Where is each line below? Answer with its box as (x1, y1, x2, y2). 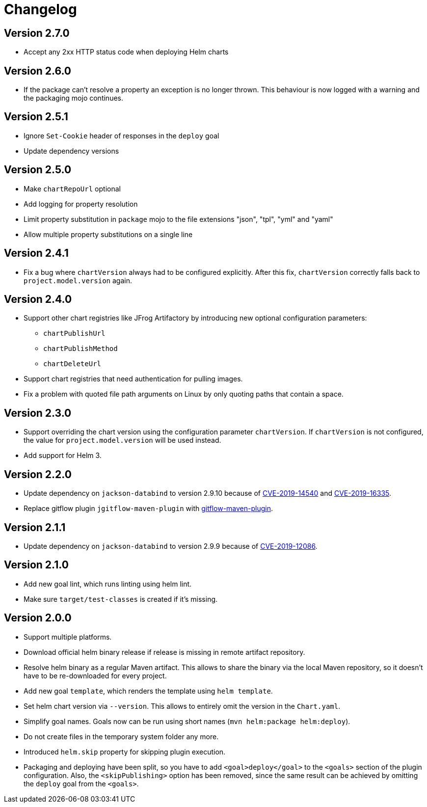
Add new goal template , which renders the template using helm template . (24, 686, 273, 695)
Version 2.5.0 (4, 163, 72, 176)
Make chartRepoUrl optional (24, 184, 121, 193)
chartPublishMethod (43, 345, 118, 353)
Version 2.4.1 (4, 247, 69, 260)
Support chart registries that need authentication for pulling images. (24, 375, 243, 383)
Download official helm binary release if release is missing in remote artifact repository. (24, 647, 305, 656)
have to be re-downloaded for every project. (24, 671, 167, 680)
